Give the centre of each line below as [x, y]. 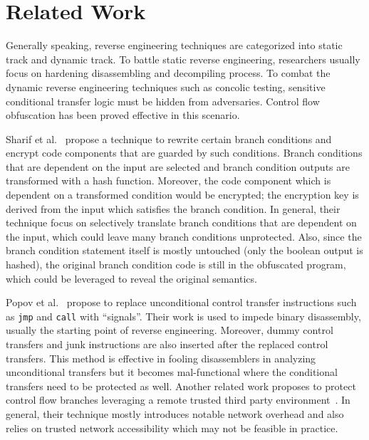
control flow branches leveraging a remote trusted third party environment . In [178, 400]
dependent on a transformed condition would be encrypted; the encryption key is [182, 195]
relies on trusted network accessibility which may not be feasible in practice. [172, 428]
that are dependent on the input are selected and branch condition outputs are [178, 166]
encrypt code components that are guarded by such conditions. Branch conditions [184, 153]
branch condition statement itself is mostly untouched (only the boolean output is [184, 250]
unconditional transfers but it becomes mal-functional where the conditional [172, 372]
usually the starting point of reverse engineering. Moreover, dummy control [170, 330]
